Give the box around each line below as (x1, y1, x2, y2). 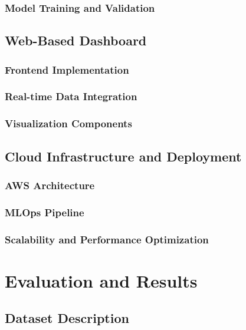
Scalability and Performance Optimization (5, 232, 209, 246)
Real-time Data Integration (5, 89, 137, 104)
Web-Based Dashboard (5, 31, 147, 49)
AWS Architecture (5, 177, 95, 192)
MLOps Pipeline (5, 204, 84, 219)
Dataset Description (5, 309, 129, 327)
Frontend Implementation (5, 62, 129, 77)
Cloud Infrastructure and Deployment (5, 147, 242, 165)
